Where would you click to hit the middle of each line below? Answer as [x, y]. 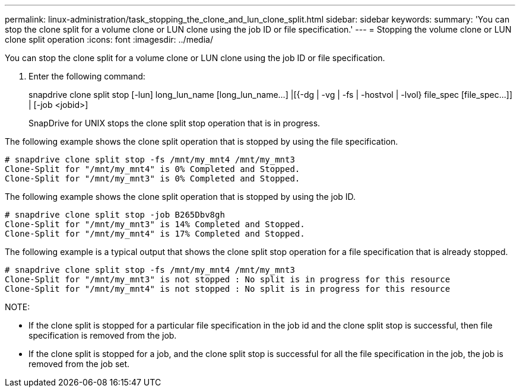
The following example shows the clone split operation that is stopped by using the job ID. [180, 197]
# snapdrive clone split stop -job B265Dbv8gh [115, 215]
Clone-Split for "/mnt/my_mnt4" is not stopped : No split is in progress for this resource [228, 289]
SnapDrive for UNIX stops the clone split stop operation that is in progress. [175, 123]
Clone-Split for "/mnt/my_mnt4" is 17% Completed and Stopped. [155, 234]
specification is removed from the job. [103, 335]
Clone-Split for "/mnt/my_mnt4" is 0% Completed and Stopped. [153, 169]
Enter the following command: [87, 76]
